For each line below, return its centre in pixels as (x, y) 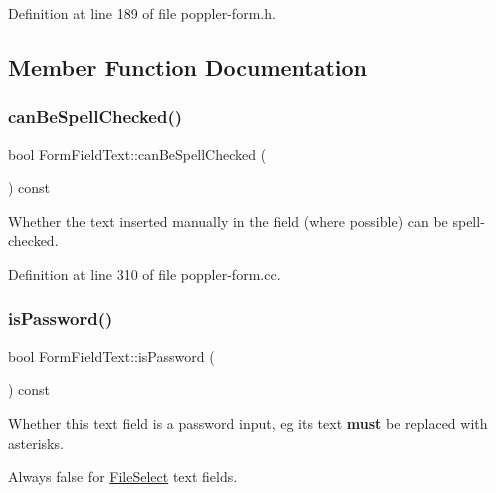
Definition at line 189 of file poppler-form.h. (142, 13)
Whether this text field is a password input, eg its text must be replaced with (248, 422)
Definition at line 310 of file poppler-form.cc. (144, 273)
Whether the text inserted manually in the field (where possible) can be (228, 220)
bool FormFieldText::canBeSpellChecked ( (137, 153)
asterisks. (36, 442)
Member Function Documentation (188, 66)
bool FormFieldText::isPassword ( (111, 355)
